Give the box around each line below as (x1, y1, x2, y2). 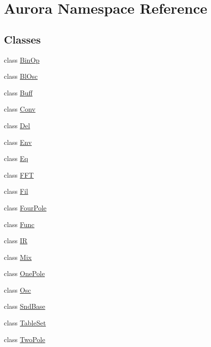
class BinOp (4, 54, 40, 65)
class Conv (4, 104, 36, 114)
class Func (4, 219, 35, 229)
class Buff (4, 87, 33, 97)
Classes (4, 31, 41, 46)
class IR (4, 235, 28, 246)
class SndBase (4, 301, 45, 311)
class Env (4, 137, 32, 147)
